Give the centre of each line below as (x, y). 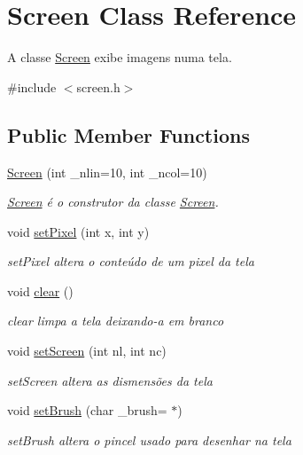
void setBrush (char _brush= (87, 410)
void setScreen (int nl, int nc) (87, 351)
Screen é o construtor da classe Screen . (113, 202)
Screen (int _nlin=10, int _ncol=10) (107, 172)
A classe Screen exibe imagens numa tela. (120, 57)
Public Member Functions (128, 134)
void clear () (40, 290)
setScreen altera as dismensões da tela (110, 380)
